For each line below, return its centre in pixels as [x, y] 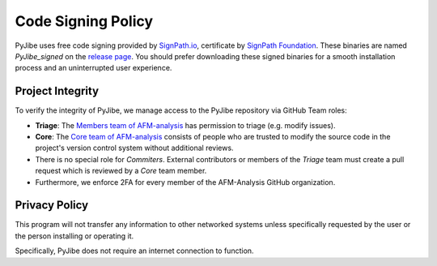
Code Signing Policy [84, 21]
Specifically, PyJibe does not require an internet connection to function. [134, 251]
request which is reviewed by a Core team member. [121, 171]
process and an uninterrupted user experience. [93, 68]
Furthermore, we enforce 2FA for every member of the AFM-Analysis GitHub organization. [185, 182]
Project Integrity [57, 91]
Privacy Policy [52, 206]
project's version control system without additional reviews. [134, 148]
